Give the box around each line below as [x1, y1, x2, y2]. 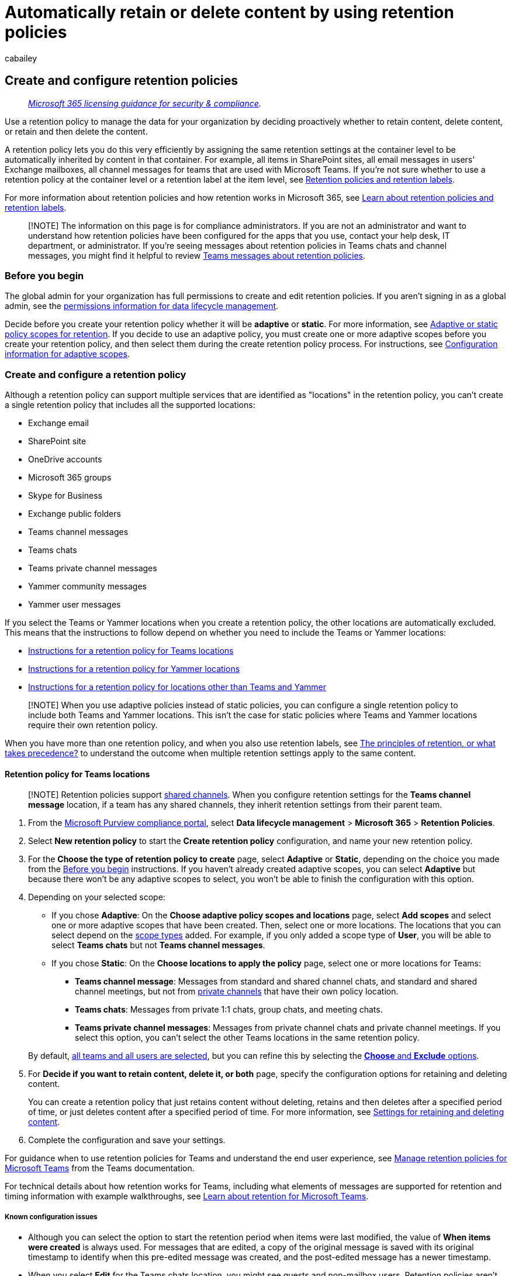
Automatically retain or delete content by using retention [5, 2, 454, 22]
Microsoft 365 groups [28, 472, 112, 483]
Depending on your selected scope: [28, 892, 165, 903]
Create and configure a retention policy [5, 368, 186, 380]
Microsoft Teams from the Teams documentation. [5, 1163, 195, 1174]
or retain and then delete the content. [5, 126, 148, 136]
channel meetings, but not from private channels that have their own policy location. [75, 986, 399, 997]
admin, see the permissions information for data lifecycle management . [5, 301, 279, 311]
